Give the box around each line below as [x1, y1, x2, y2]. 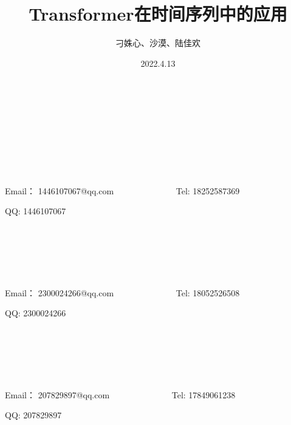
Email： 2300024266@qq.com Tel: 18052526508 [5, 286, 240, 299]
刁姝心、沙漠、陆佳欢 [115, 36, 200, 49]
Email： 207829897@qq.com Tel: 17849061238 [5, 388, 236, 401]
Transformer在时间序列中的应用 [29, 1, 287, 26]
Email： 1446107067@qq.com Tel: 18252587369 [5, 184, 240, 197]
